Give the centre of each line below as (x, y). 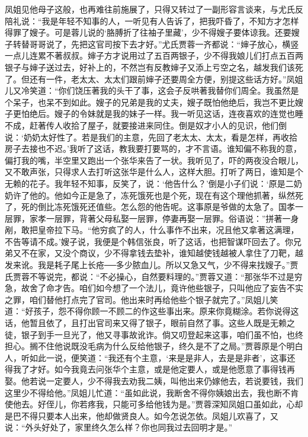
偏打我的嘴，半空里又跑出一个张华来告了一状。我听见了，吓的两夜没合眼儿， (154, 160)
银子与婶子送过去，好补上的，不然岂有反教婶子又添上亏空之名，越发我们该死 (154, 67)
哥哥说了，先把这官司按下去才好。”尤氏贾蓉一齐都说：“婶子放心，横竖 (164, 44)
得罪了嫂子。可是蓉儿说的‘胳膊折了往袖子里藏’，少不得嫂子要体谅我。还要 (148, 32)
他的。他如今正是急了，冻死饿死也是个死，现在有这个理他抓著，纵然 (162, 195)
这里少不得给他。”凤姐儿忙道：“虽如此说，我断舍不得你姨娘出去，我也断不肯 (152, 392)
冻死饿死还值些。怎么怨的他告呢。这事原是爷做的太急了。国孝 (174, 207)
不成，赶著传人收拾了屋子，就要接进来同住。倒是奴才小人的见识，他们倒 (146, 125)
